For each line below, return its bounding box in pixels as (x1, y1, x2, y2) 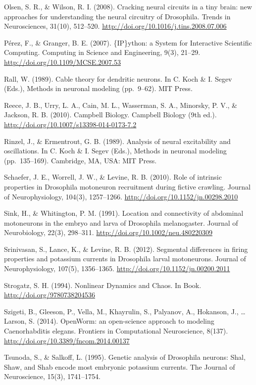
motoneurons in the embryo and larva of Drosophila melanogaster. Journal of (4, 217, 238, 228)
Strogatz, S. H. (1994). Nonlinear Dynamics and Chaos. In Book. (4, 280, 202, 290)
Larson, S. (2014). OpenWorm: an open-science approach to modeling (4, 316, 214, 326)
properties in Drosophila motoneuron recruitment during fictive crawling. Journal (4, 181, 251, 192)
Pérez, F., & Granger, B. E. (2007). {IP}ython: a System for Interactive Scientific (4, 37, 252, 48)
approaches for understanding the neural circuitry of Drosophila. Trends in (4, 11, 231, 21)
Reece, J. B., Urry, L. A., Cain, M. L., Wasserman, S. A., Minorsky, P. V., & (4, 99, 237, 110)
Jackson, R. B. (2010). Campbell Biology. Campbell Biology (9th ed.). (4, 109, 217, 120)
